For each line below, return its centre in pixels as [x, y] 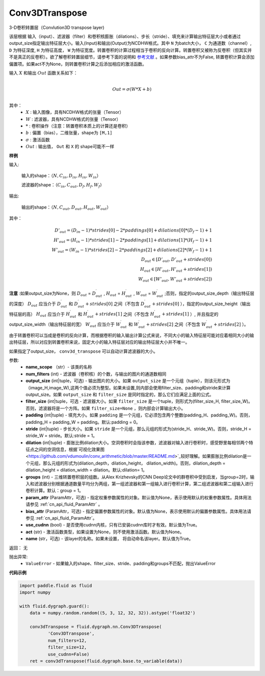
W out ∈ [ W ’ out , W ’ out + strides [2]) [175, 280]
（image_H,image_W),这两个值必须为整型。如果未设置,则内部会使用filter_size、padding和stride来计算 [128, 388]
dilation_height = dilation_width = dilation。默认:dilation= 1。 [86, 470]
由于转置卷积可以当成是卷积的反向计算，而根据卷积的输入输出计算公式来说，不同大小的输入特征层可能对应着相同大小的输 [132, 335]
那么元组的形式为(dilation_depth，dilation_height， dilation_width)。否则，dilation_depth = [134, 463]
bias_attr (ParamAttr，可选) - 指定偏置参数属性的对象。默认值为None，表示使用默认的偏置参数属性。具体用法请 [139, 511]
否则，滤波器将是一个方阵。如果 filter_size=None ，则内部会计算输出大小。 [106, 408]
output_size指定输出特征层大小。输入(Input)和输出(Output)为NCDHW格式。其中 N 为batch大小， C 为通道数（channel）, [130, 43]
